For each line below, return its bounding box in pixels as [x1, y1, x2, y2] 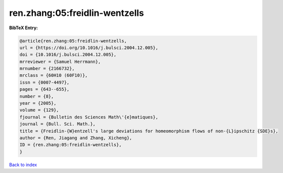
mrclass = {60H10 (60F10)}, [19, 72, 88, 78]
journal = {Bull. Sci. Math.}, [19, 121, 96, 127]
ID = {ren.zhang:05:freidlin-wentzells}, [19, 142, 122, 148]
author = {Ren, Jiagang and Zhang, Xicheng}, [19, 135, 132, 141]
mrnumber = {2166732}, [19, 66, 75, 71]
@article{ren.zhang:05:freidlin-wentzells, [19, 38, 127, 44]
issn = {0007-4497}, [19, 79, 69, 85]
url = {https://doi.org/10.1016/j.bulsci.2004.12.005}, [19, 45, 159, 51]
